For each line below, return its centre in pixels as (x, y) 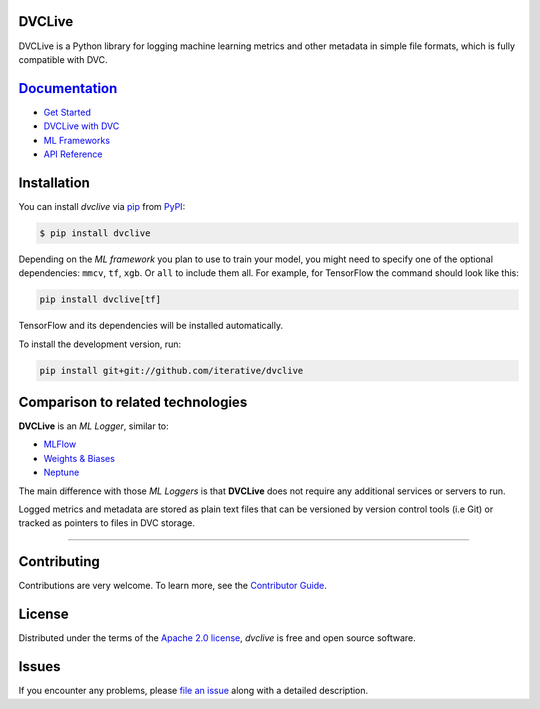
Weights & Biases (79, 458)
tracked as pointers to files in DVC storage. (106, 523)
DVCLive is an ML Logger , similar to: (93, 426)
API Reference (73, 154)
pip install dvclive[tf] (100, 299)
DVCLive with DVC (81, 126)
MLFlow (60, 444)
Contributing (59, 561)
